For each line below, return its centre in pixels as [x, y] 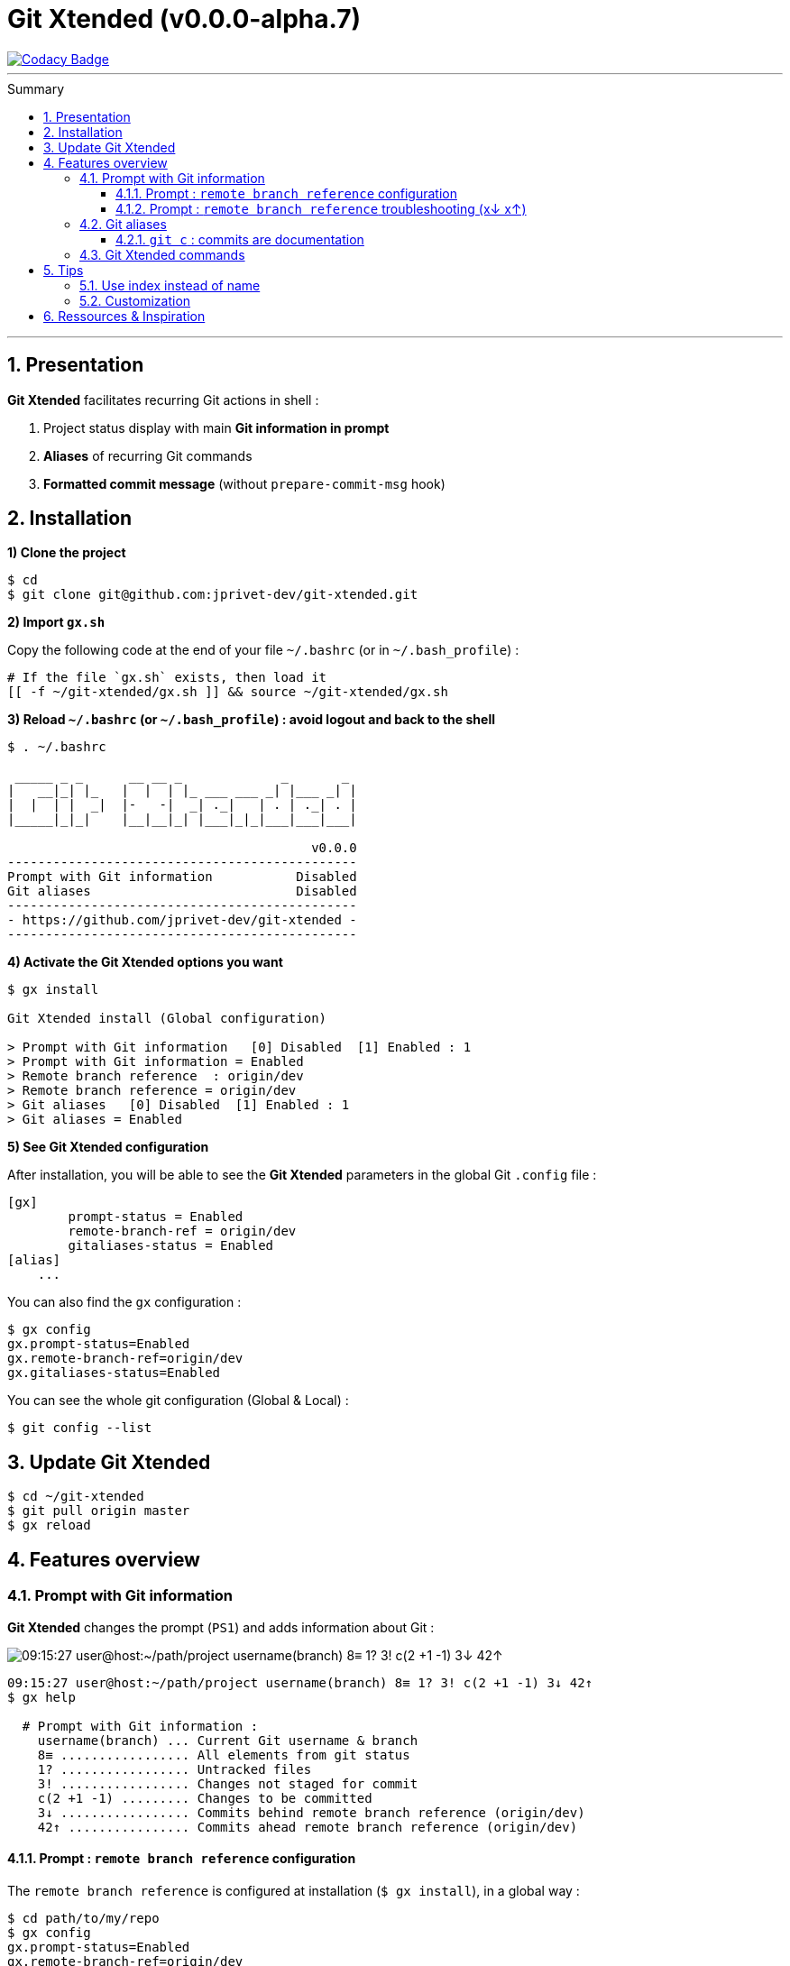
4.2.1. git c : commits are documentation [240, 239]
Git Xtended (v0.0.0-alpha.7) [184, 19]
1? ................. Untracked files [175, 1769]
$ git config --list [80, 1428]
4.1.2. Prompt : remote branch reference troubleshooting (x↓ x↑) [321, 208]
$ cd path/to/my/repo [83, 1918]
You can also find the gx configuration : [124, 1302]
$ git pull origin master [99, 1511]
